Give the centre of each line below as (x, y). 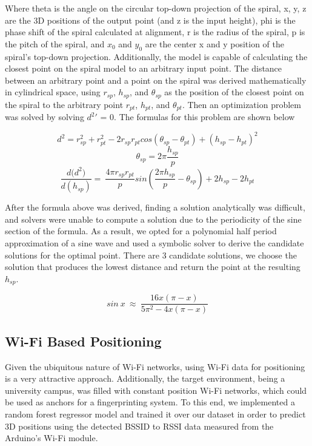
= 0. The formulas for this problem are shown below (197, 117)
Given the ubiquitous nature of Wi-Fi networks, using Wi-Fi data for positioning (155, 366)
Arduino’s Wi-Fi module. (51, 438)
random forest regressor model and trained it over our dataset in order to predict (155, 414)
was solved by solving (45, 117)
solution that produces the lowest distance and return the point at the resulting (153, 267)
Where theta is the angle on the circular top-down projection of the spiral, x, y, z (156, 8)
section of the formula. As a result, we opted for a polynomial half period (141, 231)
